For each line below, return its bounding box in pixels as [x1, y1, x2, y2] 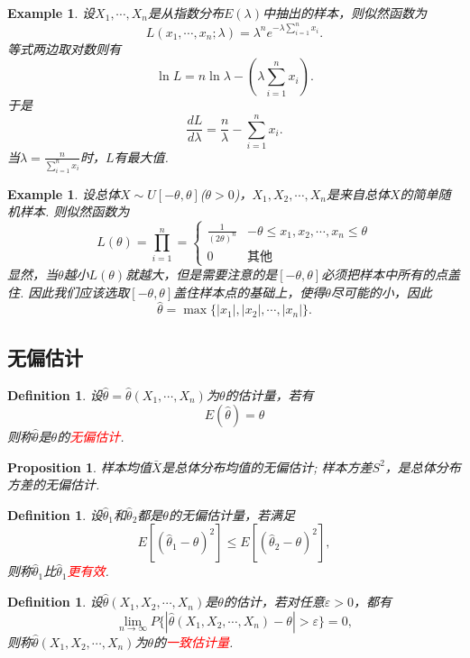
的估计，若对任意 [223, 592, 325, 611]
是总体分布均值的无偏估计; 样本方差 [161, 457, 373, 476]
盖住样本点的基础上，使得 [173, 282, 326, 301]
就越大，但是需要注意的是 [125, 264, 278, 283]
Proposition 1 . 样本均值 [7, 457, 152, 476]
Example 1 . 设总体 [7, 184, 121, 203]
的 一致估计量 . [153, 632, 234, 651]
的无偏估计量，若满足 [168, 505, 295, 524]
